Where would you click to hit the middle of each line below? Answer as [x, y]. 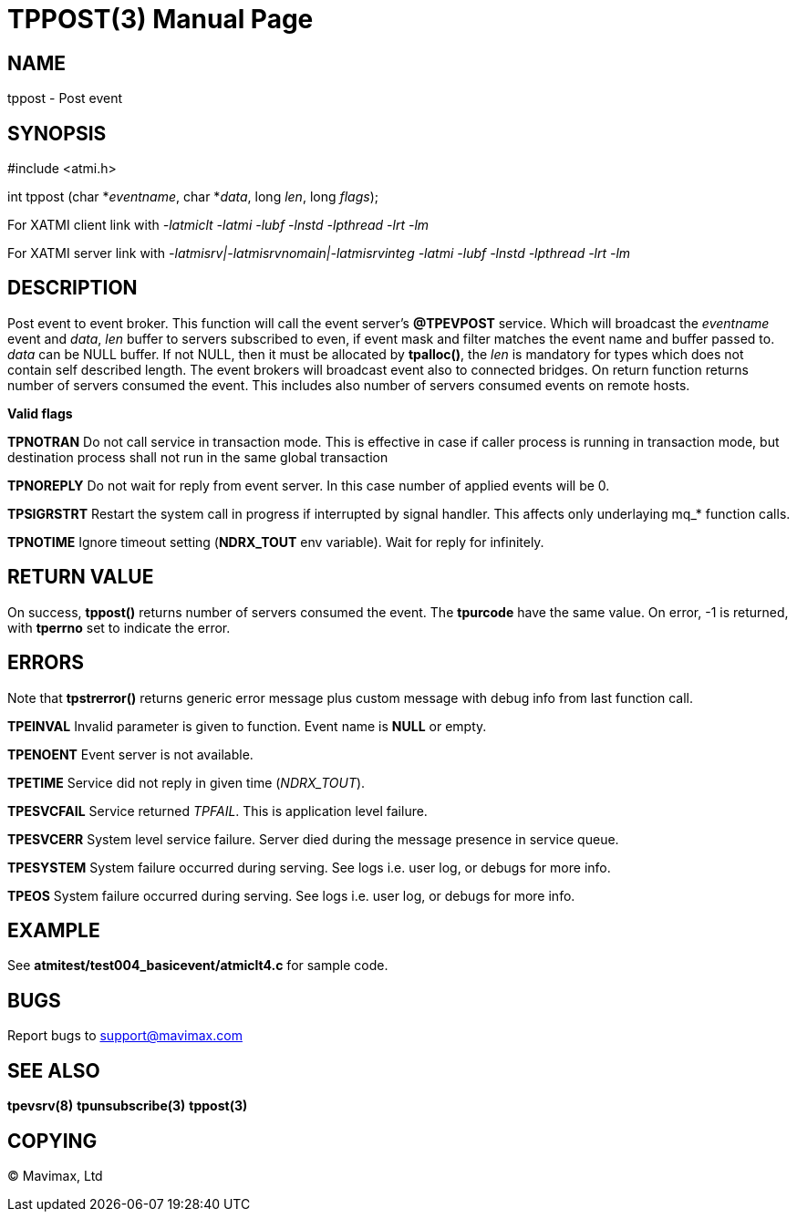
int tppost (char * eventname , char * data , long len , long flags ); [193, 197]
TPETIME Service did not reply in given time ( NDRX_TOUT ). [186, 782]
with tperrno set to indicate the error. [119, 627]
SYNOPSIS [57, 133]
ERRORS [46, 663]
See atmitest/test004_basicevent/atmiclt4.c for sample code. [198, 966]
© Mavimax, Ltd [55, 1175]
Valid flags [40, 413]
